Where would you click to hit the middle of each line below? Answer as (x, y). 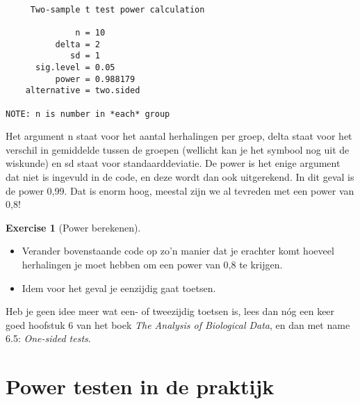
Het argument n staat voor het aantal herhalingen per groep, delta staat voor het (179, 136)
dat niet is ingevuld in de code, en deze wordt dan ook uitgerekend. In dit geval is (180, 177)
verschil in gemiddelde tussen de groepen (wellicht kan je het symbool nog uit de (178, 149)
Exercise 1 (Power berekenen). (73, 227)
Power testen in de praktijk (140, 386)
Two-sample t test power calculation (117, 9)
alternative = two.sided (83, 91)
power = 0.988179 (95, 79)
